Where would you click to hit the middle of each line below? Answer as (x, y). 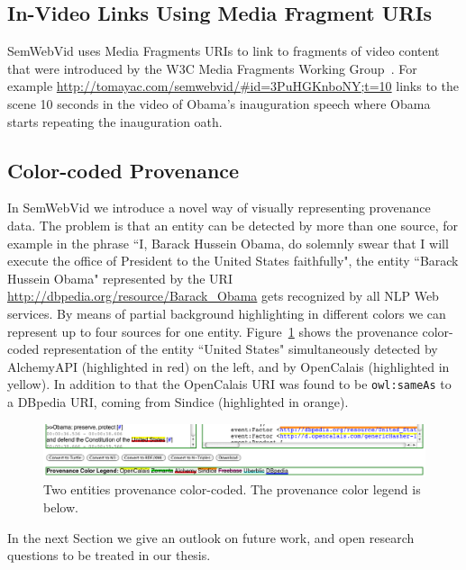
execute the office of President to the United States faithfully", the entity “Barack (233, 261)
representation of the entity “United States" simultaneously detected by (241, 349)
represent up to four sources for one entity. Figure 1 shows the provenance (213, 331)
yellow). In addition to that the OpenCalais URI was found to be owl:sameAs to (229, 384)
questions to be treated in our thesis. (109, 555)
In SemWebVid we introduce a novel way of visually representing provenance (219, 208)
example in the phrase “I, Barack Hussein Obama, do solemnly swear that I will (228, 243)
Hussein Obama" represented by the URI (120, 278)
